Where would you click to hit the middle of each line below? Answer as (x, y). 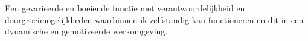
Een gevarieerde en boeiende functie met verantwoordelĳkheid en (125, 8)
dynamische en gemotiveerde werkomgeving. (86, 31)
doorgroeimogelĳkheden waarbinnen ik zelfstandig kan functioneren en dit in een (154, 19)
